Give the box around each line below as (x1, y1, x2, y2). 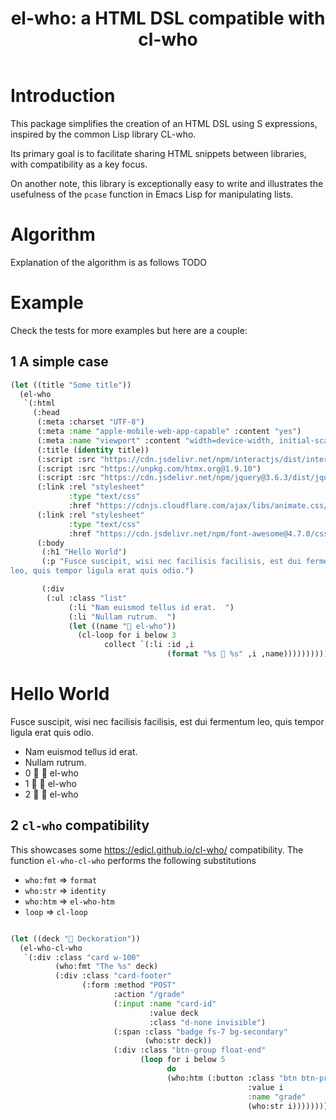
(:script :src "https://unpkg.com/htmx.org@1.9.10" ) (36, 463, 262, 474)
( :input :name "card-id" (113, 998, 217, 1009)
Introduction (10, 85, 116, 107)
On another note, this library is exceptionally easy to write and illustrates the (10, 177, 324, 189)
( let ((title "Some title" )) (10, 380, 132, 390)
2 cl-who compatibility (10, 817, 150, 834)
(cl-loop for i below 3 (77, 630, 177, 641)
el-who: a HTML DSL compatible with (10, 7, 326, 30)
